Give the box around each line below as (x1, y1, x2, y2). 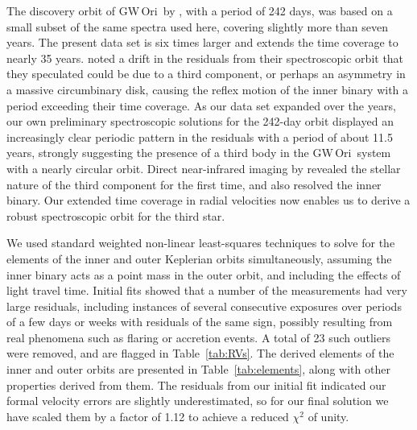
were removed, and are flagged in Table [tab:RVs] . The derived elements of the (6, 345, 394, 362)
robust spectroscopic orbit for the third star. (6, 207, 225, 224)
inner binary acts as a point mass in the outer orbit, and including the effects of (6, 266, 401, 283)
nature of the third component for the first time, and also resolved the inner (6, 176, 382, 192)
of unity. (308, 407, 349, 424)
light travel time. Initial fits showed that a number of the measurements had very (6, 282, 407, 299)
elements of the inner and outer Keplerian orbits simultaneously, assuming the (6, 250, 392, 267)
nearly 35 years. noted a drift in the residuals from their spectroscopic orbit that (6, 49, 404, 66)
